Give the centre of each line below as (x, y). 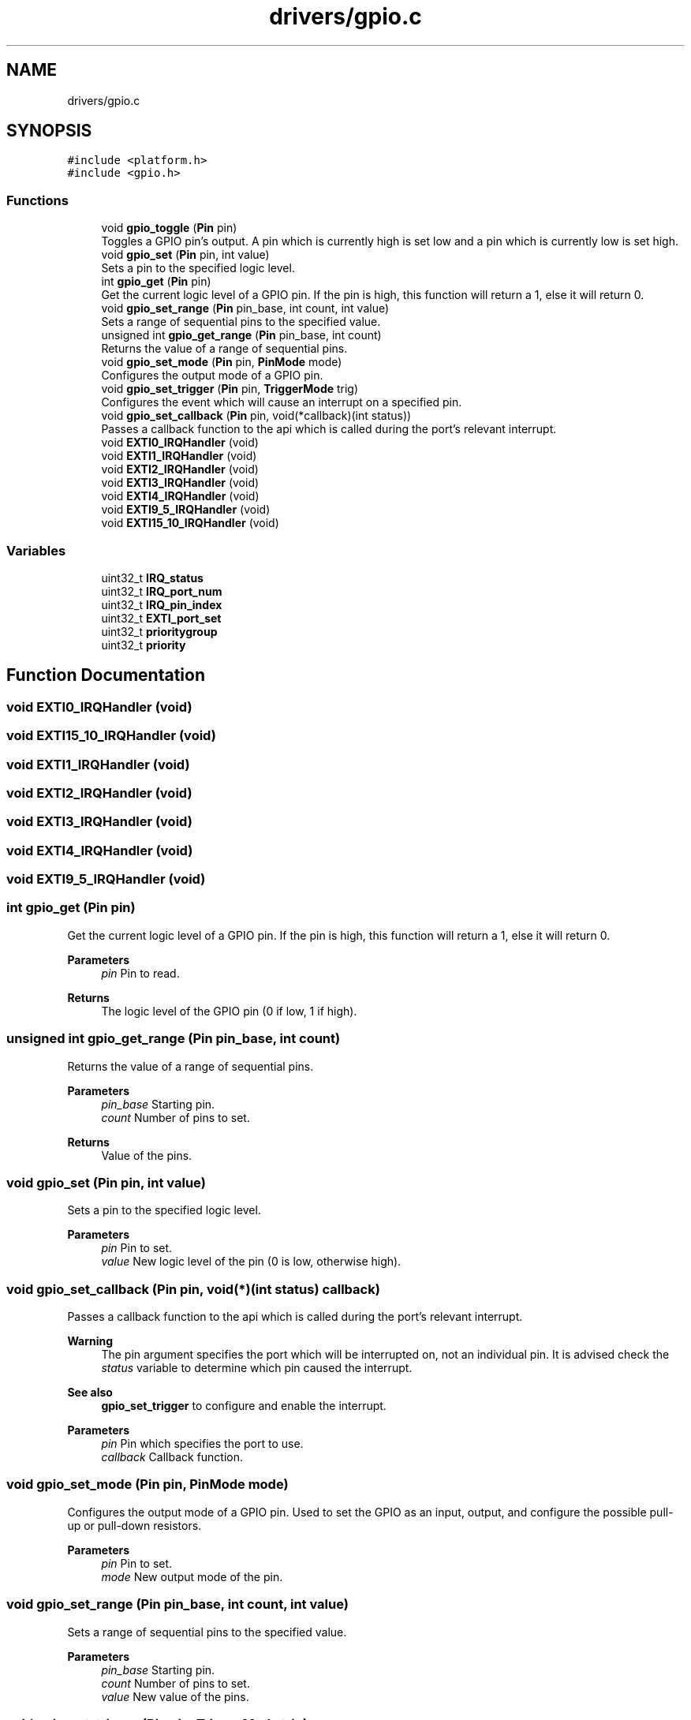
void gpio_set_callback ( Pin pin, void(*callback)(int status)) (256, 416)
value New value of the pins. (175, 1696)
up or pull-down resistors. (134, 1525)
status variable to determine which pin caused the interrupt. (257, 1368)
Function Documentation (106, 675)
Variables (36, 550)
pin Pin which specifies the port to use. (202, 1444)
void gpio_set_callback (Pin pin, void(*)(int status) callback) (193, 1289)
